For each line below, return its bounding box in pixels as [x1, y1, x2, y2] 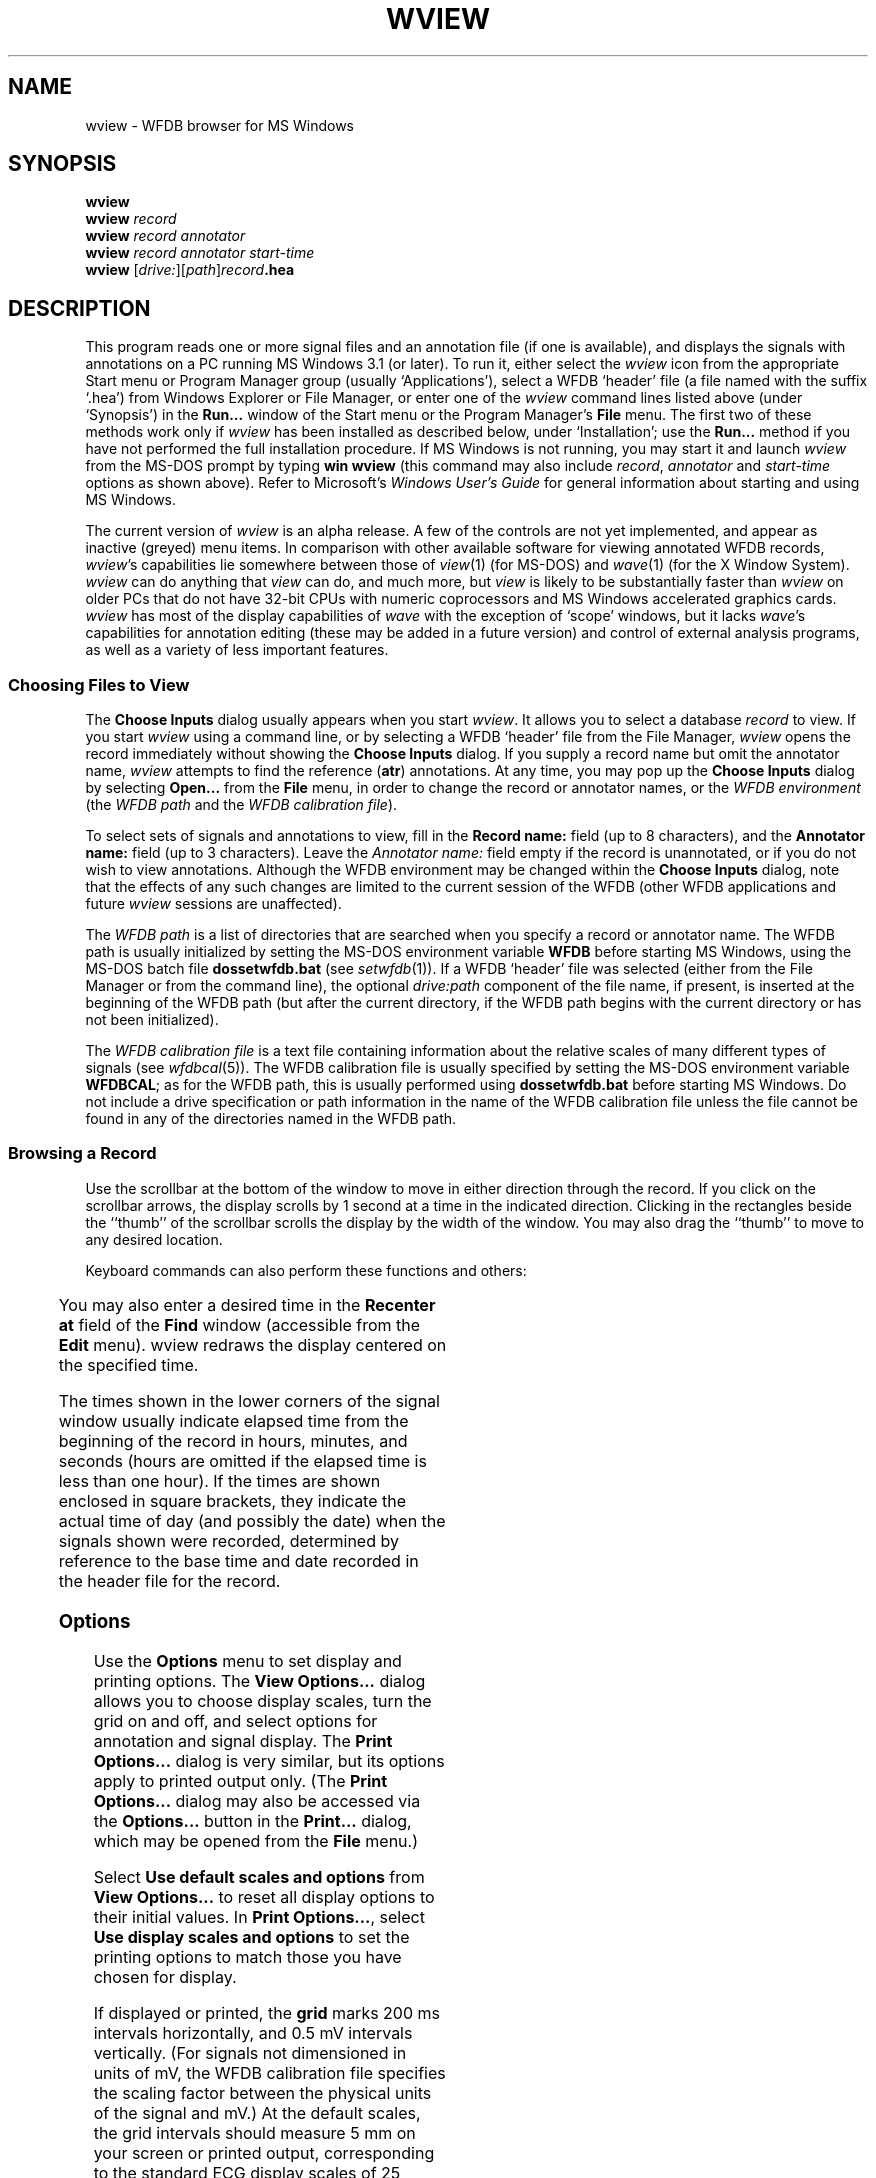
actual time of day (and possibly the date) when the [58, 1510, 446, 1531]
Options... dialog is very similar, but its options [93, 1751, 445, 1772]
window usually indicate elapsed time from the [58, 1410, 409, 1431]
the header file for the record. [58, 1570, 281, 1591]
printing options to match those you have [93, 1947, 402, 1968]
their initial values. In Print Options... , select [93, 1907, 425, 1928]
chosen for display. [93, 1967, 237, 1988]
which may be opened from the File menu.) [93, 1831, 418, 1852]
